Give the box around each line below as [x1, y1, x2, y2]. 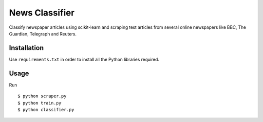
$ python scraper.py [18, 93, 67, 99]
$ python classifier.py [18, 107, 75, 112]
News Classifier [9, 7, 75, 18]
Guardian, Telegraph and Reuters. [9, 31, 77, 36]
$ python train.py [18, 100, 62, 105]
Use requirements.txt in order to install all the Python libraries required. [9, 56, 159, 62]
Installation [9, 44, 44, 52]
